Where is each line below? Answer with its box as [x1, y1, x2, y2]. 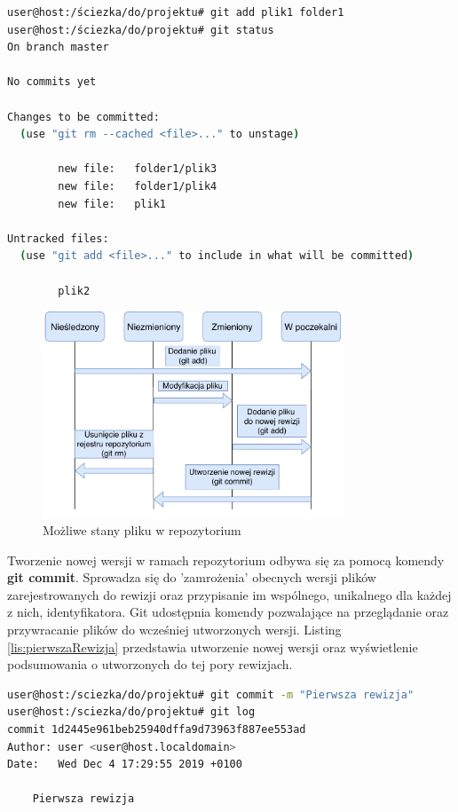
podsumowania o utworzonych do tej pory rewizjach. [7, 655, 293, 674]
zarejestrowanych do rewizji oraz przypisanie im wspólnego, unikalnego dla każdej [7, 585, 452, 603]
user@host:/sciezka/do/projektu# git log [7, 706, 256, 719]
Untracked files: [7, 232, 109, 245]
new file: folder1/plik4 [58, 179, 217, 193]
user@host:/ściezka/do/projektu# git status [7, 23, 274, 36]
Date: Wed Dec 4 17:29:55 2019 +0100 [7, 758, 242, 771]
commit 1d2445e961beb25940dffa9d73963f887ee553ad [7, 723, 306, 737]
